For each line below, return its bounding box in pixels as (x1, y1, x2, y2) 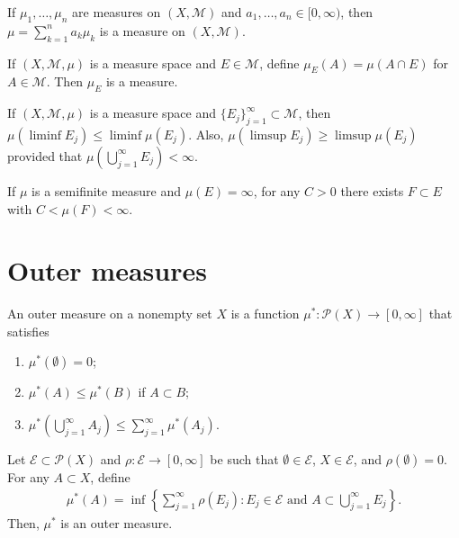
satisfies (7, 321, 49, 340)
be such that (210, 450, 279, 469)
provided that (7, 146, 83, 165)
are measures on (72, 3, 161, 21)
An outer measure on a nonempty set (7, 304, 212, 323)
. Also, (188, 124, 224, 143)
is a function (230, 304, 300, 323)
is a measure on (99, 21, 185, 40)
